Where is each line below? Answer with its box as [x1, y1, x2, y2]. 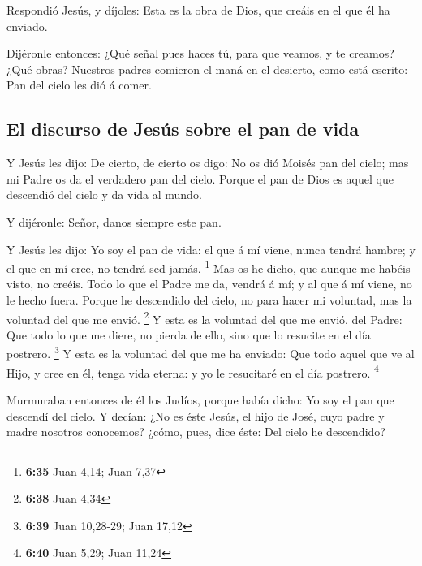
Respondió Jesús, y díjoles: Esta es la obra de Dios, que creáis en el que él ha [6, 2, 390, 18]
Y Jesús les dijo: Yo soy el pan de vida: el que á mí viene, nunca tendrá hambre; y [6, 240, 416, 257]
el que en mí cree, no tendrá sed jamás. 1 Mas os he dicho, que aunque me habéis [6, 257, 411, 276]
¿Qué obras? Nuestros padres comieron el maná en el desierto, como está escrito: [6, 60, 408, 77]
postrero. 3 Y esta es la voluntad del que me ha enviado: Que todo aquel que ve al [6, 343, 415, 362]
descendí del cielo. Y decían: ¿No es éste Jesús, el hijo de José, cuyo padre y [6, 407, 385, 424]
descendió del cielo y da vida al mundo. [6, 186, 202, 203]
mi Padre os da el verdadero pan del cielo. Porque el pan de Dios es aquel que [6, 170, 394, 187]
